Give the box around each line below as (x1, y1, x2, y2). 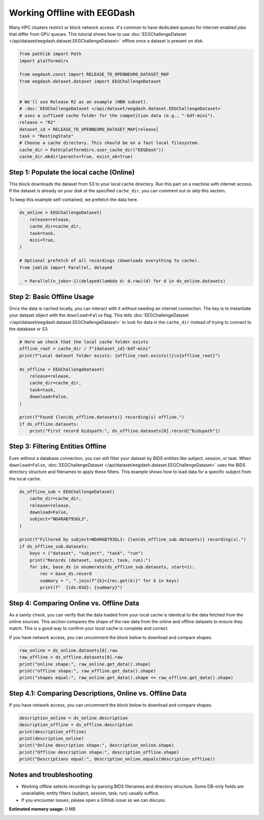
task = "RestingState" (19, 134, 74, 139)
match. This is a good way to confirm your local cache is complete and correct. (9, 625, 169, 631)
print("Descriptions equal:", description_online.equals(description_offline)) (19, 756, 216, 762)
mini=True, (29, 237, 56, 243)
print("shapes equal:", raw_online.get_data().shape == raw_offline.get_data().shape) (19, 675, 234, 681)
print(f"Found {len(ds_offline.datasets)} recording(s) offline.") (19, 414, 185, 420)
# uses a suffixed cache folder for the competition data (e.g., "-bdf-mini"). (19, 113, 216, 118)
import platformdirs (19, 58, 68, 64)
